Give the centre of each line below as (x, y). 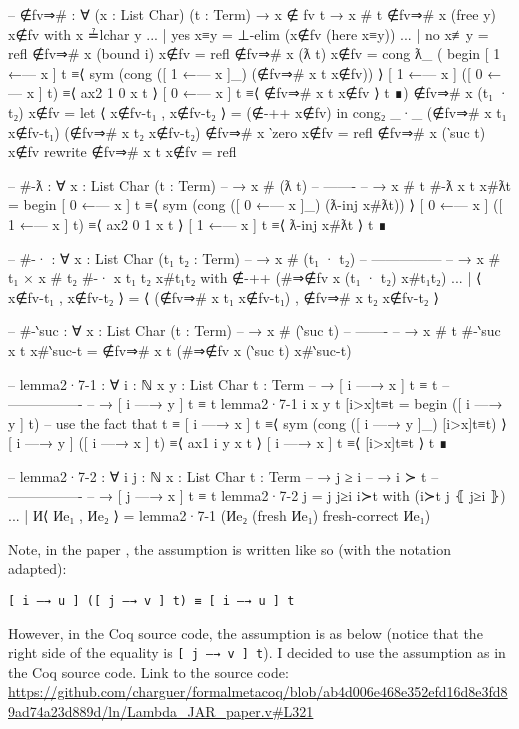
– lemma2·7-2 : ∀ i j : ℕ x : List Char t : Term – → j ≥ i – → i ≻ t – (223, 475)
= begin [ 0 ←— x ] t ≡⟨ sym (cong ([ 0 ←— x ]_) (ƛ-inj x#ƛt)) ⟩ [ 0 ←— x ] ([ (255, 204)
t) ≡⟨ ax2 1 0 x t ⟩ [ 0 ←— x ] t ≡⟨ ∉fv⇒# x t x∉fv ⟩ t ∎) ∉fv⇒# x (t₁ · (278, 92)
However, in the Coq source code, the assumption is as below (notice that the (245, 632)
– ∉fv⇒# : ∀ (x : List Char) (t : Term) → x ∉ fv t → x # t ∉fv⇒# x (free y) (252, 14)
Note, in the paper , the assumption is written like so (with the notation (229, 548)
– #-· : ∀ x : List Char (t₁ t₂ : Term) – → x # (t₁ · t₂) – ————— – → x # (254, 257)
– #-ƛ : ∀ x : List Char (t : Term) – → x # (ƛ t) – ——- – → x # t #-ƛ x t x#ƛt (259, 184)
